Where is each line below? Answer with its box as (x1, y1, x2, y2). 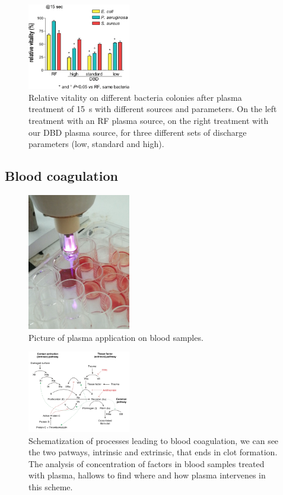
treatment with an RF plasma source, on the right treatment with (28, 114, 269, 126)
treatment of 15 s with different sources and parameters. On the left (28, 103, 277, 115)
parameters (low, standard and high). (28, 138, 164, 150)
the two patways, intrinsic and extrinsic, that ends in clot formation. (28, 446, 278, 458)
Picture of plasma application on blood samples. (28, 331, 203, 343)
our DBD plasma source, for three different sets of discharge (28, 126, 247, 138)
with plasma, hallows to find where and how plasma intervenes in (28, 469, 266, 481)
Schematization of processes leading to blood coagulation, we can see (28, 434, 279, 446)
